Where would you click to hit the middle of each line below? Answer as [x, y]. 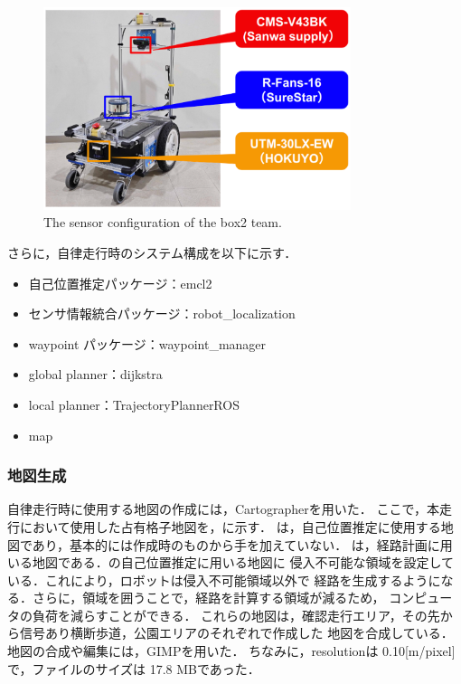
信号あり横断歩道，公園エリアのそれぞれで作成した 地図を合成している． [236, 633]
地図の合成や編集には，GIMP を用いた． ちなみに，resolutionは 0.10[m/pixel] [231, 651]
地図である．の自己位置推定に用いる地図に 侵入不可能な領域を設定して [243, 562]
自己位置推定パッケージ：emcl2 [120, 283]
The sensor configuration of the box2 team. [163, 222]
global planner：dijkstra [95, 374]
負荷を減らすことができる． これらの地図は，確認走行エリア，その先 [236, 615]
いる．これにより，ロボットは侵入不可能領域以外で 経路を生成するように [224, 579]
